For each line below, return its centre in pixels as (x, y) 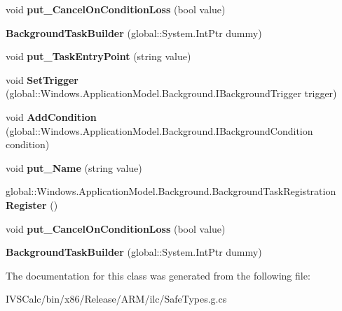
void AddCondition (51, 116)
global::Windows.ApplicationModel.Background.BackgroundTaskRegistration (171, 191)
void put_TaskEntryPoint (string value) (98, 56)
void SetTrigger (42, 79)
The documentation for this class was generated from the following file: (158, 275)
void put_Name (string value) (74, 167)
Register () (32, 204)
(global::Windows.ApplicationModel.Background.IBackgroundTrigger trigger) (171, 93)
